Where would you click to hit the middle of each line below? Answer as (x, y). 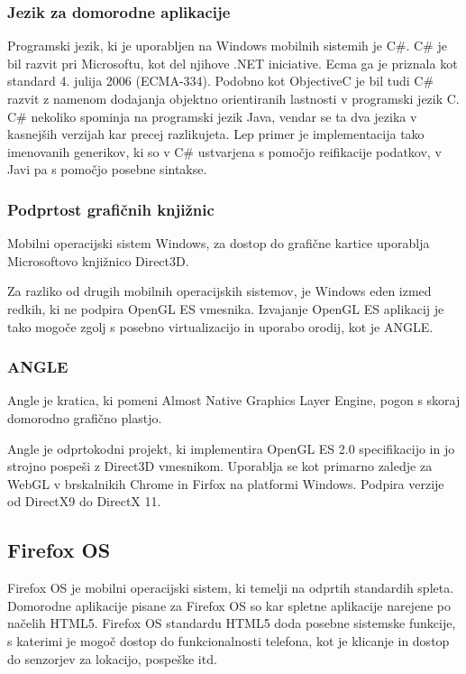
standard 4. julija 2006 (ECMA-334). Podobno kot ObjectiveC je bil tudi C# (221, 81)
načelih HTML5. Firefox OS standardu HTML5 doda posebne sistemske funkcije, (232, 623)
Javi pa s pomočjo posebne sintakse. (107, 169)
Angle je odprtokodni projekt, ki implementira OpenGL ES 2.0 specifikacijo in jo (231, 448)
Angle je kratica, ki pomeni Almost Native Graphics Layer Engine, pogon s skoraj (234, 400)
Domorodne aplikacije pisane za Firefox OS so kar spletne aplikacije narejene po (229, 605)
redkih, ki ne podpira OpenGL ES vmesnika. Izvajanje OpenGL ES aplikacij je (226, 308)
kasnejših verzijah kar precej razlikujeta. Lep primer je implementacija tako (216, 134)
